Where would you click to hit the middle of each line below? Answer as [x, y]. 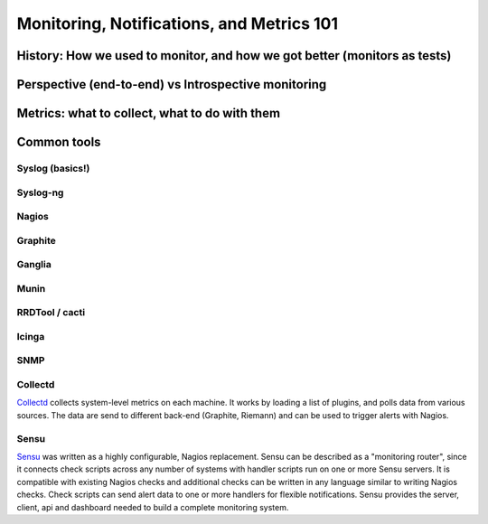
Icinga [31, 336]
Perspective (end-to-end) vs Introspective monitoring [172, 84]
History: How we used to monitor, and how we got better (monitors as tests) [234, 56]
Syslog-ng [40, 192]
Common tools [59, 142]
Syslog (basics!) [53, 168]
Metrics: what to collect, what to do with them [148, 113]
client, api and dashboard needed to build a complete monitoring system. [153, 507]
